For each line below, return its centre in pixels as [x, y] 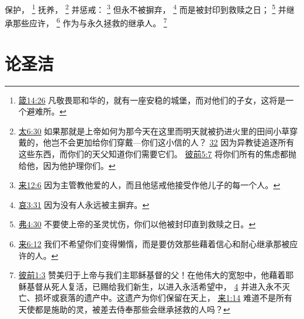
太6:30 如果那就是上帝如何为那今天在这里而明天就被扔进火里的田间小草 [154, 131]
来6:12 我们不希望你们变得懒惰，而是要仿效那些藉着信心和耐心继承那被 [154, 243]
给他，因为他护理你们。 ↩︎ [67, 165]
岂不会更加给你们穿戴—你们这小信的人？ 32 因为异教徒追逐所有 [173, 142]
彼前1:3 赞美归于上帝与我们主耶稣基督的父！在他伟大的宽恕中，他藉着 [152, 275]
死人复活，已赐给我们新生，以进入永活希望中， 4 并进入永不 [167, 286]
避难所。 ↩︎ [46, 111]
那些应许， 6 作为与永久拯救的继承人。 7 [90, 22]
